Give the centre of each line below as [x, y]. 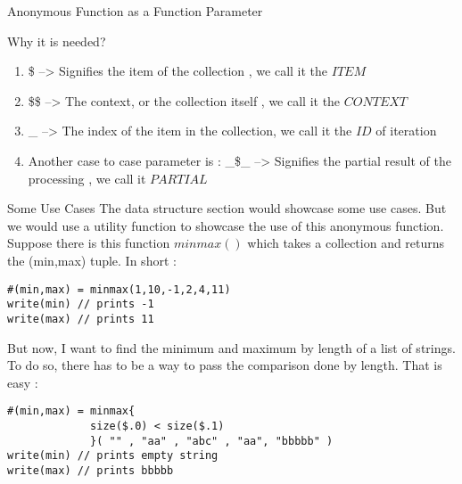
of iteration [406, 131]
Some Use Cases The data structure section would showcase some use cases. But [227, 208]
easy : [23, 382]
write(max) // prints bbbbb [91, 470]
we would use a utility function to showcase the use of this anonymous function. [226, 225]
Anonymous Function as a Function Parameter [135, 11]
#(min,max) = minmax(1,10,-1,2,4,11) [119, 289]
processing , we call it [87, 178]
